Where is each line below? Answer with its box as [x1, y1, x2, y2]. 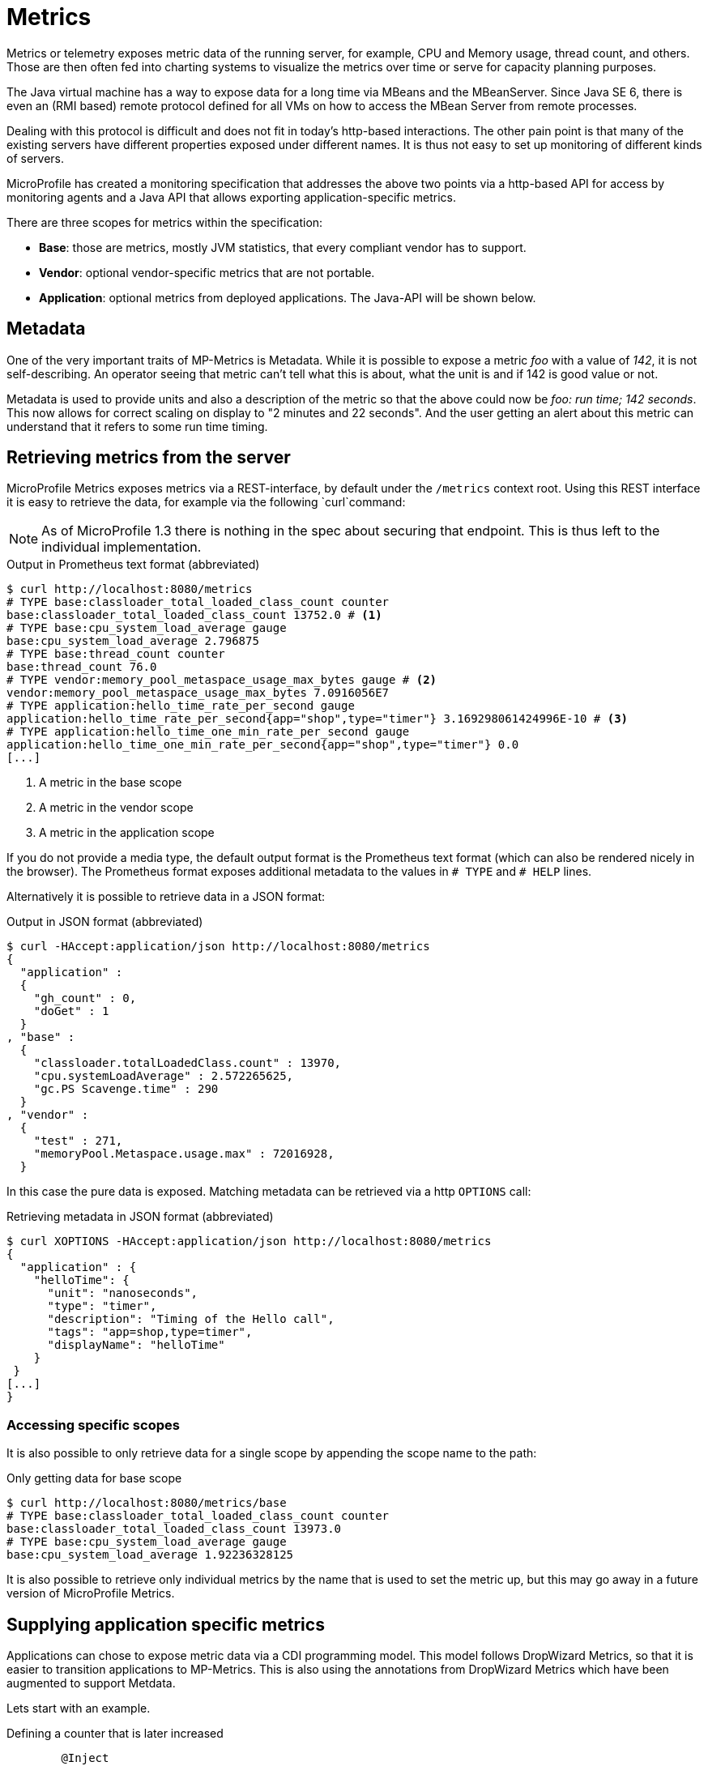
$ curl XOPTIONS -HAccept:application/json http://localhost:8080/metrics [6, 1235, 492, 1248]
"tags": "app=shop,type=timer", [47, 1325, 253, 1339]
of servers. [6, 151, 65, 165]
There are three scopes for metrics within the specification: [6, 215, 323, 229]
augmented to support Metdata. [6, 1676, 176, 1691]
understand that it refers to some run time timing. [6, 419, 268, 433]
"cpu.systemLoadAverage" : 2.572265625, [33, 1069, 294, 1083]
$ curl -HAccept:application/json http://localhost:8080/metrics [6, 940, 430, 953]
